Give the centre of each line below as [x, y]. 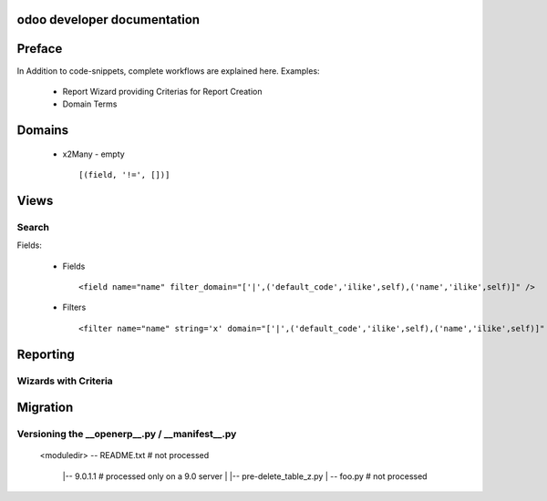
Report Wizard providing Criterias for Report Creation [163, 91]
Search [33, 227]
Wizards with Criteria [65, 381]
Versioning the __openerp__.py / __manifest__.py [127, 435]
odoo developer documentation [108, 20]
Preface [40, 49]
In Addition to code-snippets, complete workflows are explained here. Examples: [168, 71]
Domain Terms [90, 104]
